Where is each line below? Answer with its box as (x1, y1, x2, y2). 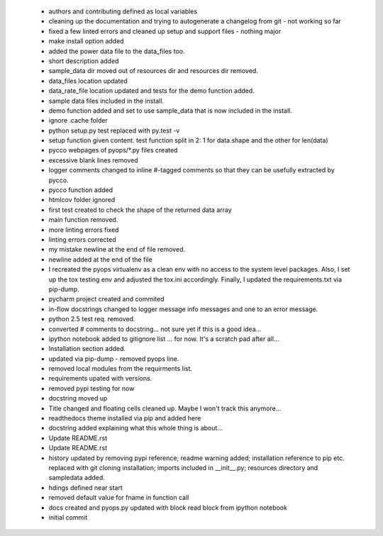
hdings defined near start (48, 483, 123, 492)
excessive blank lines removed (48, 156, 138, 164)
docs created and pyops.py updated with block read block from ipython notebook (48, 503, 287, 512)
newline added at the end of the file (48, 255, 152, 264)
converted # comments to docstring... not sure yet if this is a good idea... (48, 325, 262, 333)
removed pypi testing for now (48, 384, 135, 393)
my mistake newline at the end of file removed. (48, 245, 186, 254)
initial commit (48, 513, 88, 521)
